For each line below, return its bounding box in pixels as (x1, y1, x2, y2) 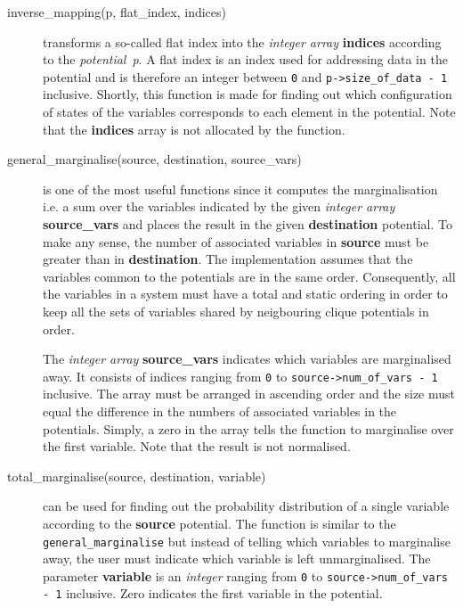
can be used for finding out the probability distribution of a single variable (43, 497, 450, 515)
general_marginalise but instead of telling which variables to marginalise (43, 531, 451, 550)
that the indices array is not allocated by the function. (43, 119, 345, 138)
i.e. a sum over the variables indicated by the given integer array (43, 197, 395, 216)
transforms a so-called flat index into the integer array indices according (43, 32, 442, 51)
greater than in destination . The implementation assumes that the (43, 250, 413, 268)
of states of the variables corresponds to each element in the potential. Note (43, 103, 456, 121)
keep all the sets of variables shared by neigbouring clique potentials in (43, 301, 429, 320)
